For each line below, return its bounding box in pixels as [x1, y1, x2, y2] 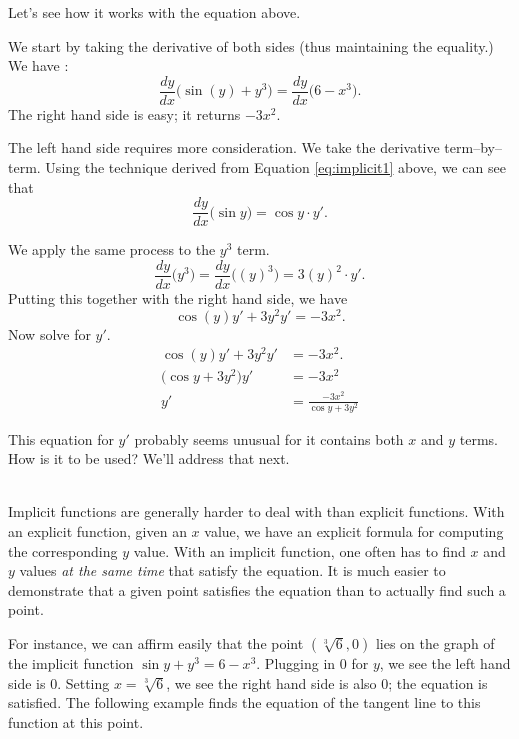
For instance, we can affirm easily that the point [8, 633, 304, 653]
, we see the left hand [379, 653, 511, 673]
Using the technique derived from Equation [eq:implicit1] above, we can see [45, 157, 506, 178]
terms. [459, 428, 498, 449]
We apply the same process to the [8, 239, 216, 260]
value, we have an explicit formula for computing [204, 521, 504, 542]
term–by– [444, 137, 502, 158]
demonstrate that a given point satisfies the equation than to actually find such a [8, 579, 506, 600]
